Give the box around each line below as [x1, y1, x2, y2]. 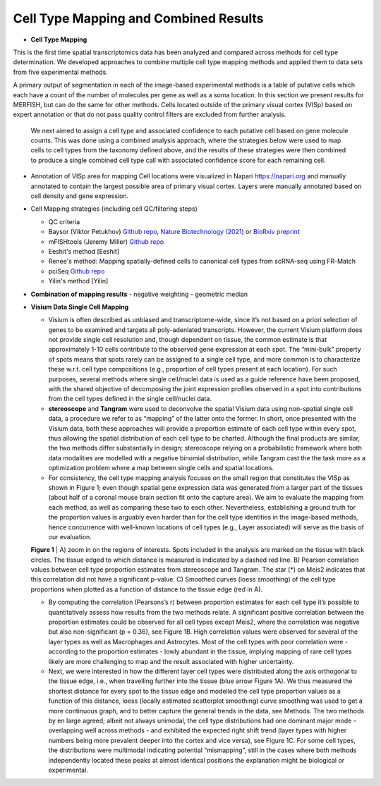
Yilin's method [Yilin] [48, 277, 109, 285]
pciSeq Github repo [48, 266, 105, 275]
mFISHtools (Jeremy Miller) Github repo [48, 237, 164, 246]
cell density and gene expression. [30, 192, 129, 200]
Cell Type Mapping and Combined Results [13, 11, 264, 26]
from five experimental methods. [13, 68, 109, 76]
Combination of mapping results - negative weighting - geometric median [30, 290, 248, 298]
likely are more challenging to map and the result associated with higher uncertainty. [48, 657, 294, 665]
